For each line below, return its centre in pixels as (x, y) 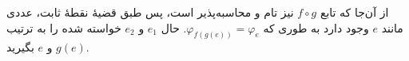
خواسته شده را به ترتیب (64, 27)
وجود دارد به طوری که (316, 27)
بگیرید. (48, 47)
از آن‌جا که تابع (354, 12)
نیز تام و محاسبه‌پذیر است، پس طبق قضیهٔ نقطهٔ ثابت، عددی (150, 12)
